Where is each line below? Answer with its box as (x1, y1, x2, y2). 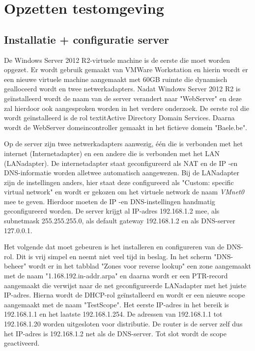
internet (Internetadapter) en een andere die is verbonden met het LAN (4, 148, 220, 158)
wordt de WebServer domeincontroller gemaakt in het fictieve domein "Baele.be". (4, 122, 248, 132)
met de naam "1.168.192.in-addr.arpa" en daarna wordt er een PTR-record (4, 270, 228, 281)
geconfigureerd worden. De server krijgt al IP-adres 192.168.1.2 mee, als (4, 206, 220, 216)
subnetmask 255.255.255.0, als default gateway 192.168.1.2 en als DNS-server (4, 216, 235, 226)
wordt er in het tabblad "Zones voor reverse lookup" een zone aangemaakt (28, 261, 251, 271)
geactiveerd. (4, 338, 40, 348)
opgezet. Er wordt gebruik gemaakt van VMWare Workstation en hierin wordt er (4, 64, 248, 75)
